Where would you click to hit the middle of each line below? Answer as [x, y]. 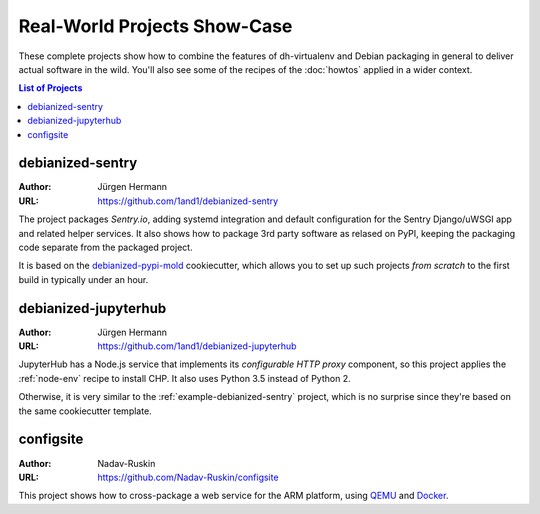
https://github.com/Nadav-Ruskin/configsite [188, 477]
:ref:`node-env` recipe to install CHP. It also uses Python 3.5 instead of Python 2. [184, 378]
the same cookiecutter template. [85, 411]
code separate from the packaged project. [106, 247]
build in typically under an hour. [83, 279]
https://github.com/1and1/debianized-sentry [188, 201]
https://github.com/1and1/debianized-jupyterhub [197, 346]
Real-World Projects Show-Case [155, 26]
